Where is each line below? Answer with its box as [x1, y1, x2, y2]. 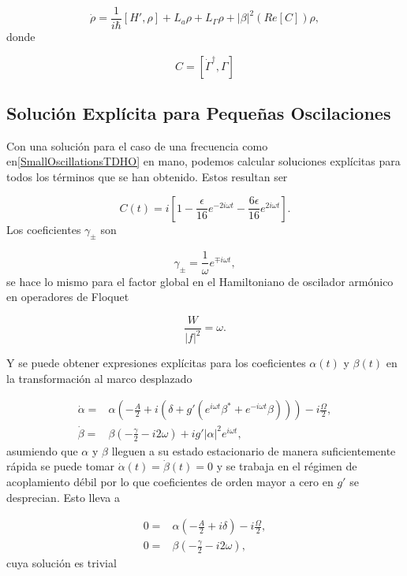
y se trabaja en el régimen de [216, 458, 357, 474]
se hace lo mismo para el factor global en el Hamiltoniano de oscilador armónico [6, 273, 394, 289]
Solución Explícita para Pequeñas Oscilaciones [6, 101, 391, 125]
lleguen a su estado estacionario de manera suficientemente [111, 442, 396, 459]
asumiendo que [6, 442, 78, 459]
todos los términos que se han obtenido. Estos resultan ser [6, 169, 288, 185]
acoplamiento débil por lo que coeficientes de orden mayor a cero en [6, 474, 334, 490]
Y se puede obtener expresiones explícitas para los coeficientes [6, 355, 306, 371]
